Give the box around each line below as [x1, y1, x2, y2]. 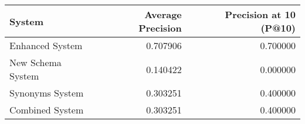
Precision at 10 [225, 8, 296, 21]
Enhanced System [9, 39, 83, 52]
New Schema [9, 56, 62, 69]
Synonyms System [9, 86, 84, 99]
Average [144, 8, 182, 21]
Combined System [9, 103, 84, 116]
